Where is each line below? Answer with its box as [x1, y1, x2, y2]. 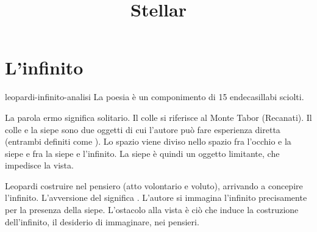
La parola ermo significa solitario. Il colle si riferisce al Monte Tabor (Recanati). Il [5, 111, 312, 123]
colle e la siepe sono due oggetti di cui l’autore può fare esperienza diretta [5, 123, 280, 136]
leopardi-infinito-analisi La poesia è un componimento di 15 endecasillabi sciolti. [5, 90, 304, 103]
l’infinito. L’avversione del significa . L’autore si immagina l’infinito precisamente [5, 191, 307, 204]
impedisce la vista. [5, 159, 74, 172]
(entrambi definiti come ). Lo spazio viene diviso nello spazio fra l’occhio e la [5, 135, 291, 148]
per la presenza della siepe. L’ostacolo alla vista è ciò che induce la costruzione [5, 203, 299, 216]
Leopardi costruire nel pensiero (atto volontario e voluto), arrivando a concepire [5, 179, 303, 192]
